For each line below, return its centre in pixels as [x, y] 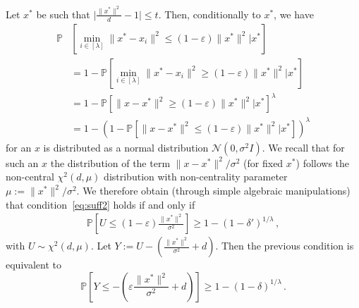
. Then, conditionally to [209, 14]
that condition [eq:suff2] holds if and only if [101, 204]
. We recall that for [303, 147]
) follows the [323, 162]
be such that [63, 14]
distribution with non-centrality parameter [196, 177]
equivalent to [34, 265]
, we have [294, 14]
